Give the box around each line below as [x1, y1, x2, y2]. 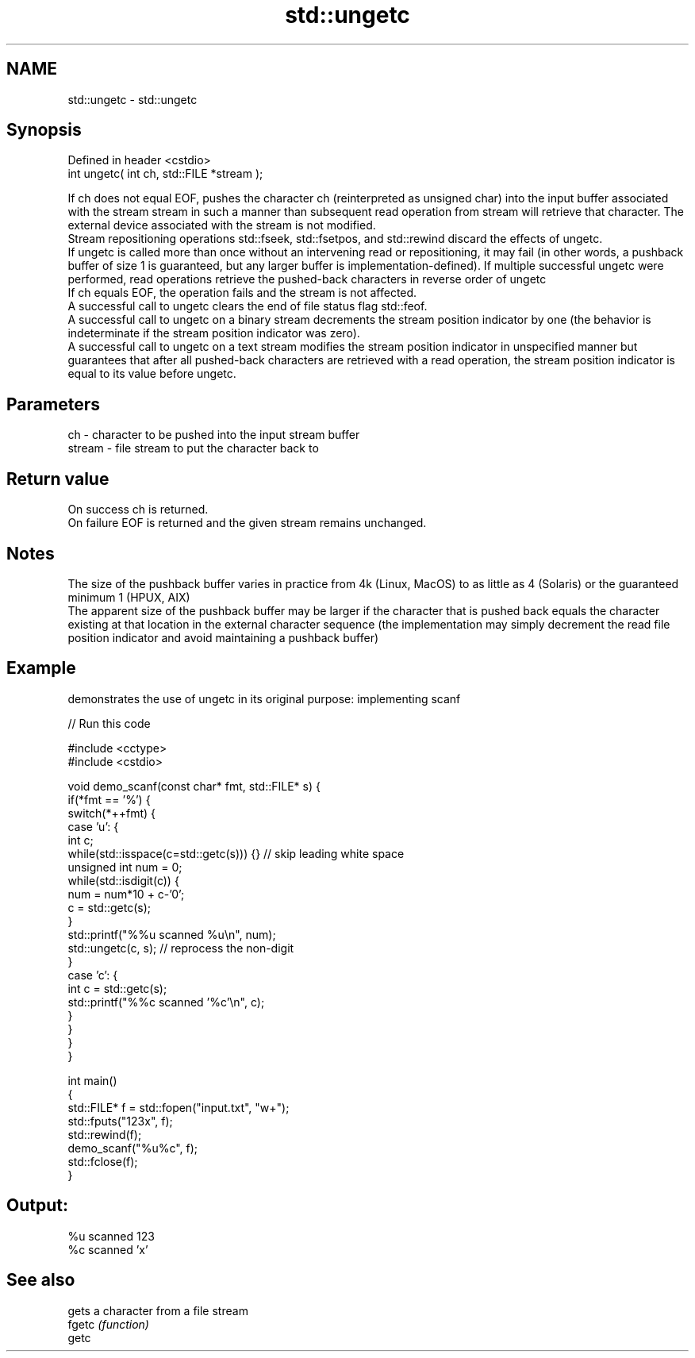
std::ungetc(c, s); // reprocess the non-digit [67, 941, 294, 955]
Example [6, 658, 76, 679]
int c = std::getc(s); [67, 981, 167, 995]
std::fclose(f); [67, 1154, 138, 1168]
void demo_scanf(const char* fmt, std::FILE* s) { [67, 779, 321, 793]
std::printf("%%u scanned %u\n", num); [67, 927, 276, 941]
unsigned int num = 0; [67, 860, 182, 874]
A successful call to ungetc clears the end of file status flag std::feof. [67, 299, 428, 314]
